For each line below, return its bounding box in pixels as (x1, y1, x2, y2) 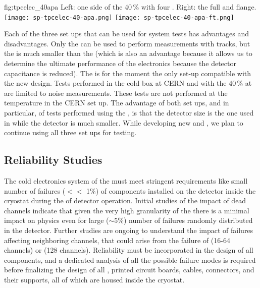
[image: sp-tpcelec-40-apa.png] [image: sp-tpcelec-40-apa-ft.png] (4, 14, 234, 21)
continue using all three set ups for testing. (4, 127, 137, 138)
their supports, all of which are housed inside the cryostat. (4, 274, 185, 284)
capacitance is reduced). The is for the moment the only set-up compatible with (4, 68, 251, 78)
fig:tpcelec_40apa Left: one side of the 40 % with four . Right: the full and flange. (4, 2, 256, 12)
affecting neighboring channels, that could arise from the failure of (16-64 (4, 235, 230, 245)
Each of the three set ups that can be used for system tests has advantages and (4, 28, 249, 39)
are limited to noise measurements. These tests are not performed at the (4, 87, 228, 98)
